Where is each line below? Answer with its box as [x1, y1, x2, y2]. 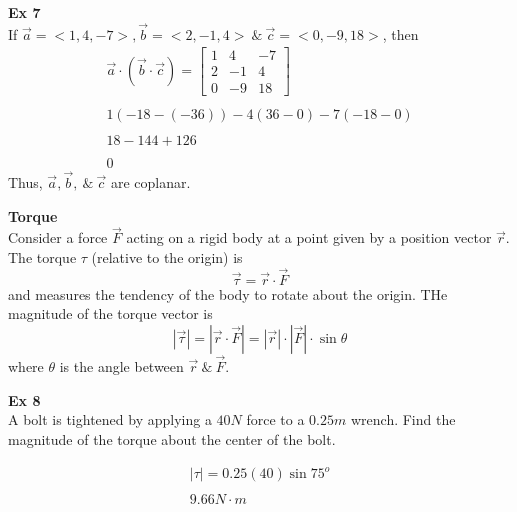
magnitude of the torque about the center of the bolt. [8, 428, 336, 449]
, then [382, 23, 419, 44]
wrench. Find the [350, 409, 456, 430]
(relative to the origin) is [91, 246, 243, 267]
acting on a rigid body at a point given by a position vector [126, 227, 492, 248]
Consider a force [8, 227, 108, 248]
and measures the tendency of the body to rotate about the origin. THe [8, 283, 448, 304]
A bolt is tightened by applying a [8, 409, 212, 430]
